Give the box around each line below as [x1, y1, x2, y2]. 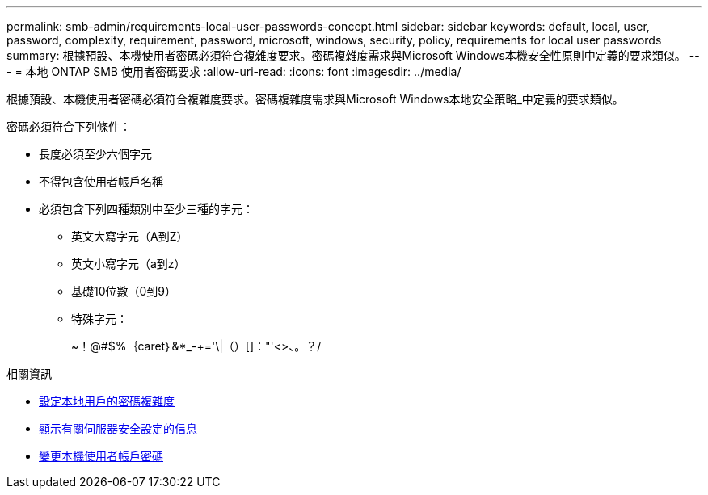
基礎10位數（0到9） [71, 284, 177, 298]
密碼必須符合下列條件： [6, 120, 131, 133]
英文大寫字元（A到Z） [71, 229, 188, 243]
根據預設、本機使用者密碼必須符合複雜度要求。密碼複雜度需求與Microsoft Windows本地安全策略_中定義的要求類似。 [6, 92, 624, 106]
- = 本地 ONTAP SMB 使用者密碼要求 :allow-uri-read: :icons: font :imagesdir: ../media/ [6, 65, 461, 78]
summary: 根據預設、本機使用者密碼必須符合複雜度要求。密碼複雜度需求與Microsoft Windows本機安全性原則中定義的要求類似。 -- [6, 48, 700, 62]
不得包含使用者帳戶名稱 [39, 174, 163, 188]
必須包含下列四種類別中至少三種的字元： [39, 202, 254, 216]
